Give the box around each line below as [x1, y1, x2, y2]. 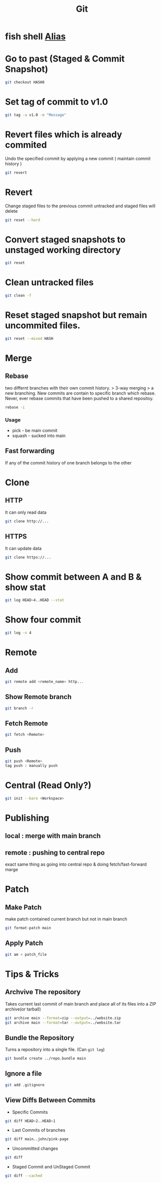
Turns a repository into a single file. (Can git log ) [5, 1047, 105, 1052]
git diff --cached [5, 1173, 42, 1179]
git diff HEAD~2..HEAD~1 [5, 1118, 56, 1123]
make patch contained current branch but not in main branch [5, 916, 128, 922]
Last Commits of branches [12, 1127, 66, 1133]
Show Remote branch [5, 693, 72, 701]
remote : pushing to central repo [5, 848, 105, 856]
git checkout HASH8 [5, 80, 45, 85]
